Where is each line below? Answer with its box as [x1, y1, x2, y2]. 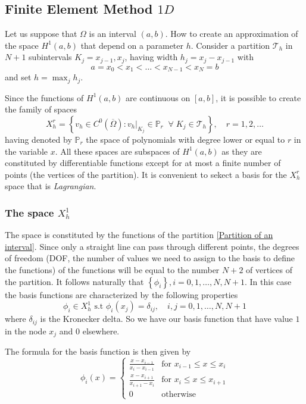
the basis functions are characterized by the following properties [5, 288, 238, 300]
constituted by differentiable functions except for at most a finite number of [5, 156, 281, 169]
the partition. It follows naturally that [5, 275, 144, 287]
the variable [5, 145, 48, 157]
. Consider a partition [191, 39, 270, 51]
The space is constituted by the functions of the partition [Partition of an [5, 228, 273, 241]
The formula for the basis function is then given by [5, 345, 191, 357]
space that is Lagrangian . [5, 180, 96, 192]
